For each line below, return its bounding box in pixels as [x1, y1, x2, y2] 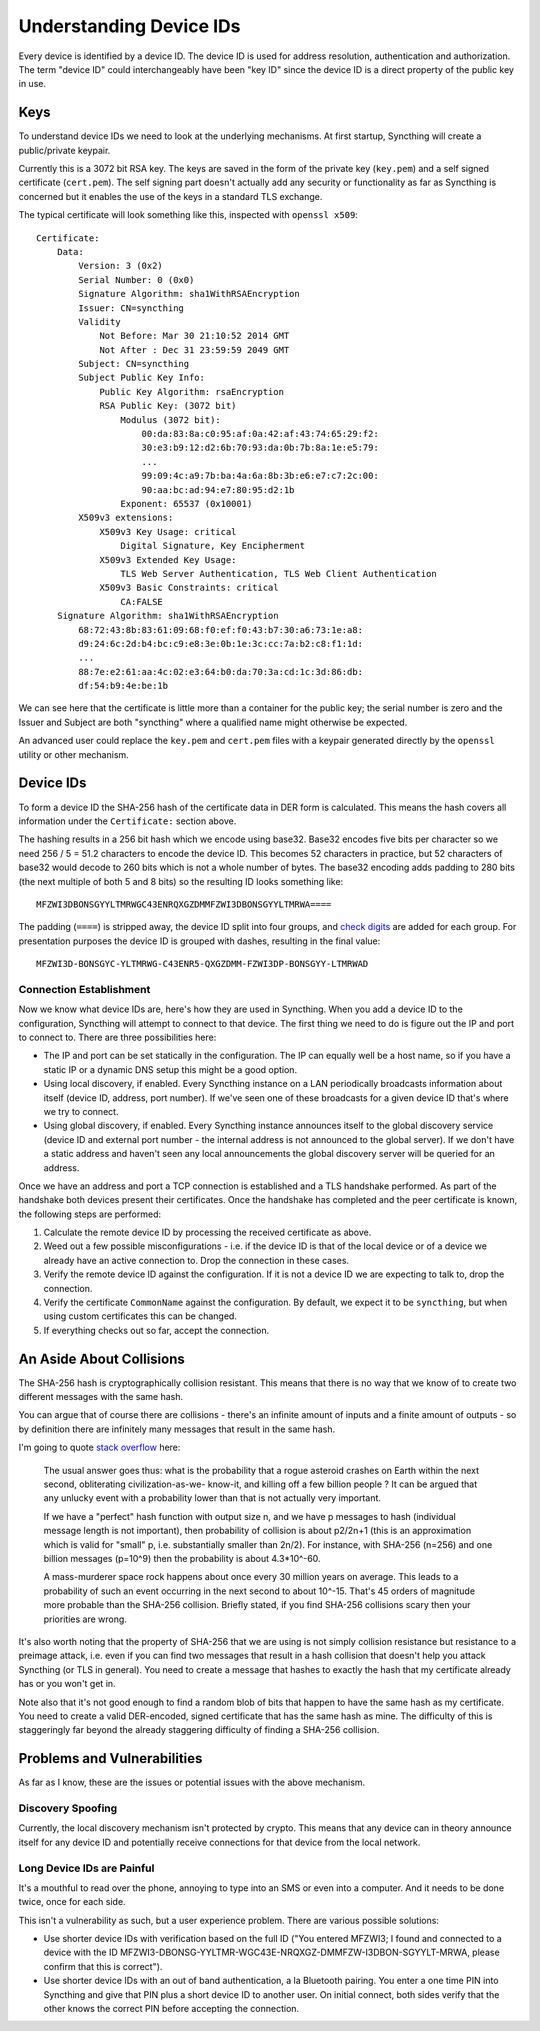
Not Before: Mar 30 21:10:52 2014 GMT [99, 330, 290, 342]
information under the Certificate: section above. [18, 815, 237, 827]
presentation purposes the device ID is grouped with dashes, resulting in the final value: [18, 935, 381, 947]
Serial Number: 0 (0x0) [78, 274, 195, 285]
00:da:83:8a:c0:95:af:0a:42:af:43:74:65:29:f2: [141, 428, 379, 440]
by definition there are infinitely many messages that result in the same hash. [18, 1423, 335, 1435]
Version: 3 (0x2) [78, 260, 164, 272]
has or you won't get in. [18, 1678, 116, 1690]
